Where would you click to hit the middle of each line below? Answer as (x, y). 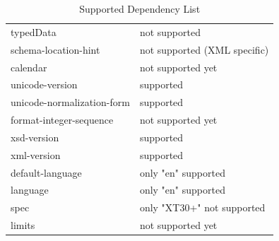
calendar (29, 67)
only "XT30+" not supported (202, 207)
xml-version (36, 154)
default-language (46, 172)
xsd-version (35, 137)
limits (23, 225)
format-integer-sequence (62, 120)
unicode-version (44, 84)
